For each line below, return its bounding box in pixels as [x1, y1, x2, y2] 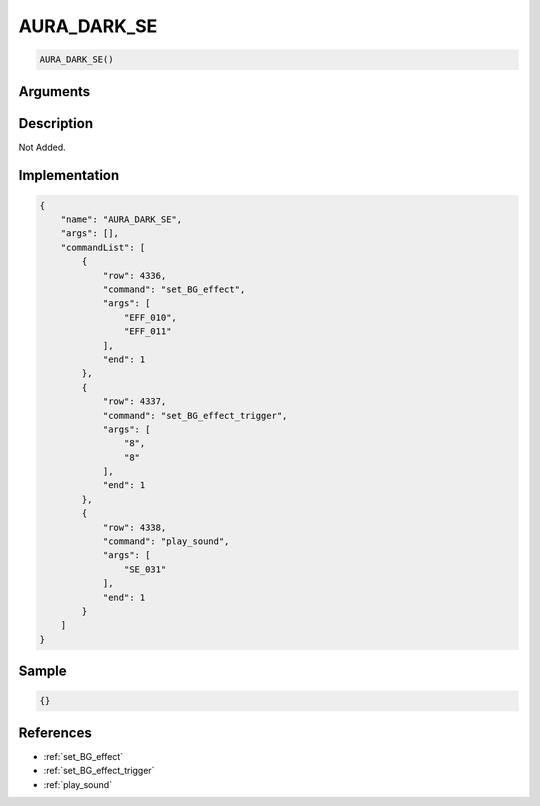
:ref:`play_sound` [43, 778, 113, 790]
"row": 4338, [102, 521, 167, 533]
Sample [18, 663, 67, 680]
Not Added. [18, 141, 67, 153]
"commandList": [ [60, 241, 146, 253]
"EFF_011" [123, 326, 172, 337]
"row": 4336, [102, 270, 167, 281]
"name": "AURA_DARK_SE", [60, 214, 183, 225]
